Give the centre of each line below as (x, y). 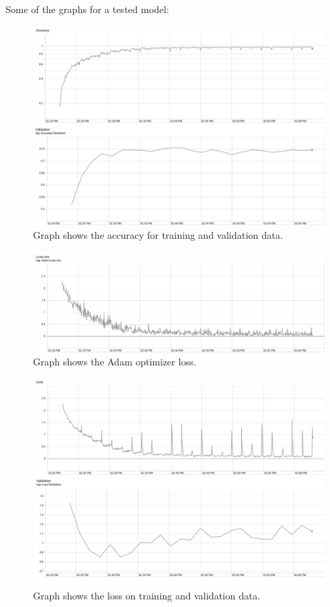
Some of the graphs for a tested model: (87, 9)
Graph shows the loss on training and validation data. (147, 595)
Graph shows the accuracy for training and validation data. (158, 235)
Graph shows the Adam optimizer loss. (115, 362)
